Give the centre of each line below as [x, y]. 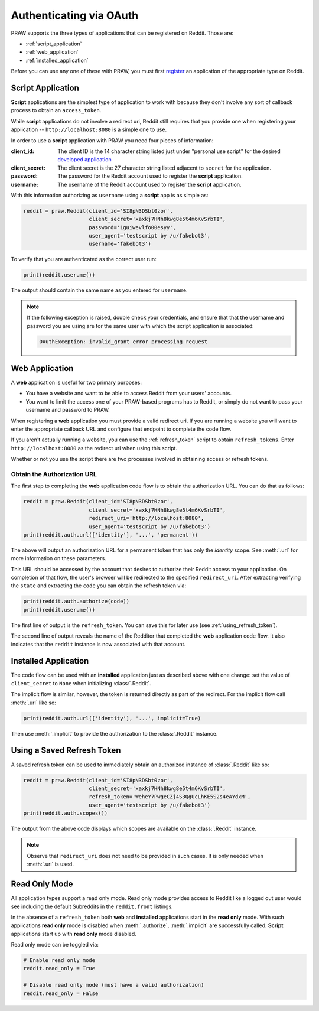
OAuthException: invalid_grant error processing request [123, 342]
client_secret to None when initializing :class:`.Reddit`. [81, 683]
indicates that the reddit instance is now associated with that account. [98, 644]
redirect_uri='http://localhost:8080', [147, 518]
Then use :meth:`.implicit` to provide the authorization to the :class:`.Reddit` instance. [114, 733]
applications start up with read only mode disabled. [74, 934]
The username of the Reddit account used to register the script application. [149, 184]
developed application [84, 160]
